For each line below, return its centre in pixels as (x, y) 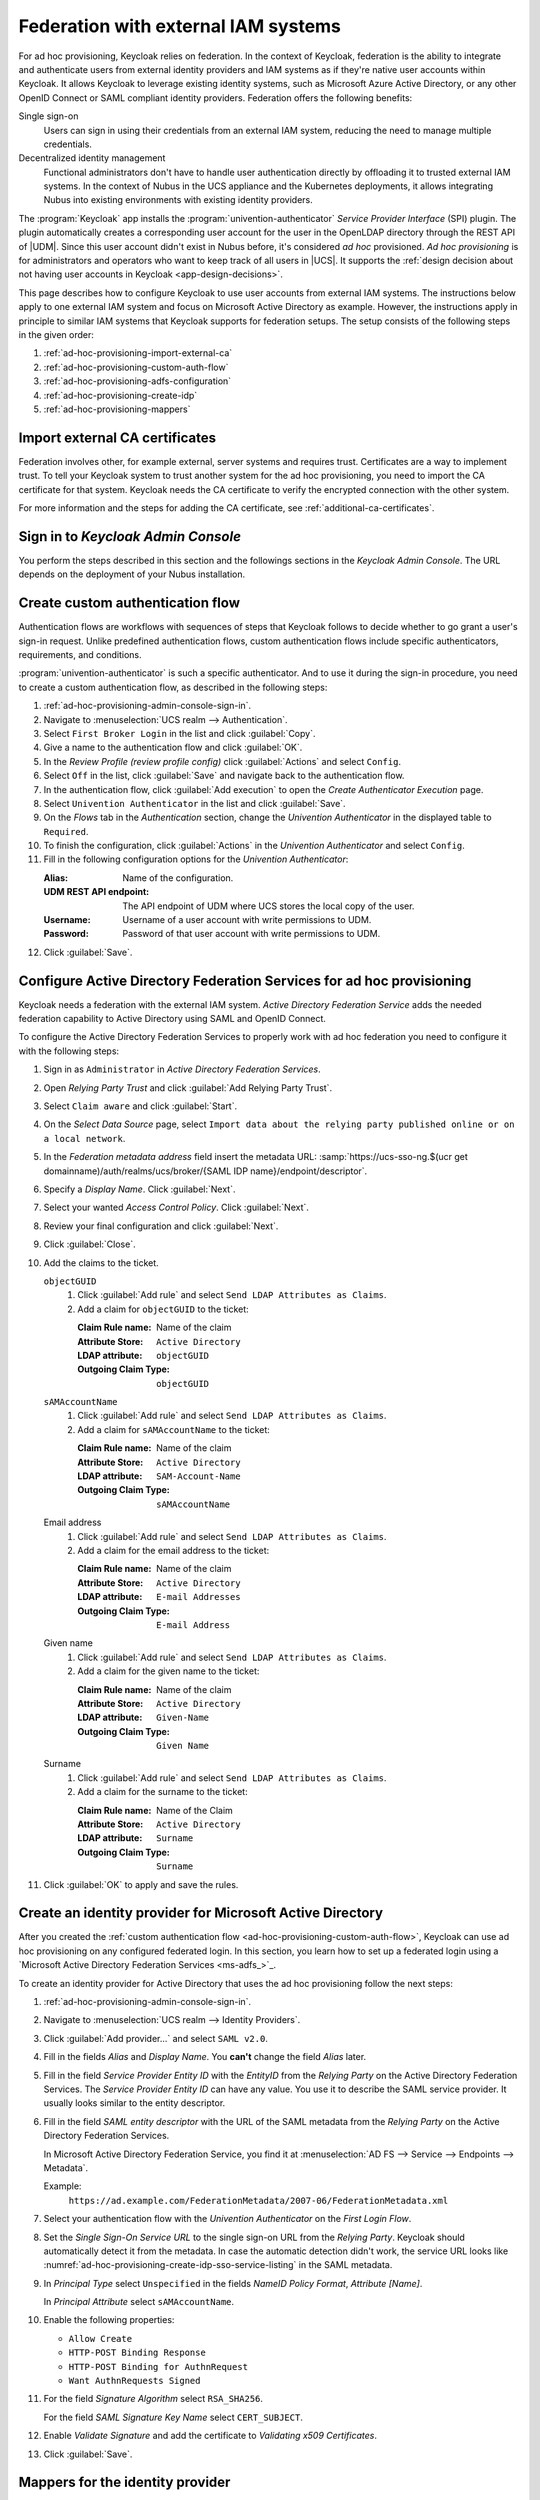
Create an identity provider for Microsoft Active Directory (201, 1913)
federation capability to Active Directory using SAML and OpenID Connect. (172, 1019)
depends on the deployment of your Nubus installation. (131, 574)
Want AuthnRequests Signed (134, 2381)
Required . (66, 831)
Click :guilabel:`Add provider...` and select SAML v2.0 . (156, 2038)
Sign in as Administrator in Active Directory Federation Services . (182, 1069)
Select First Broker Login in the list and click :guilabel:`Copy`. (179, 733)
